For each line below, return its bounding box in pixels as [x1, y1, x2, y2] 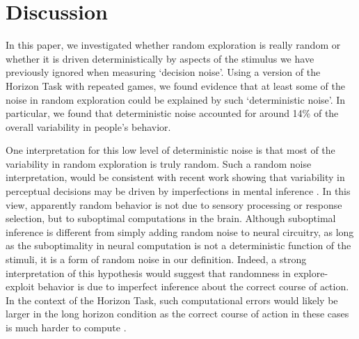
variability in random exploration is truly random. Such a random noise [6, 156, 312, 171]
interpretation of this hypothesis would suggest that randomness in [6, 265, 291, 280]
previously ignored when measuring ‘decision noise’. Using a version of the [6, 65, 321, 79]
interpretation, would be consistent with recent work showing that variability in [6, 170, 345, 184]
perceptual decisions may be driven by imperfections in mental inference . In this [6, 184, 351, 198]
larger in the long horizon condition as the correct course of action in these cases [6, 306, 349, 321]
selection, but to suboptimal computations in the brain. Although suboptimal [6, 211, 336, 226]
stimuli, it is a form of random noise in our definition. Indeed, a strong [6, 252, 307, 267]
